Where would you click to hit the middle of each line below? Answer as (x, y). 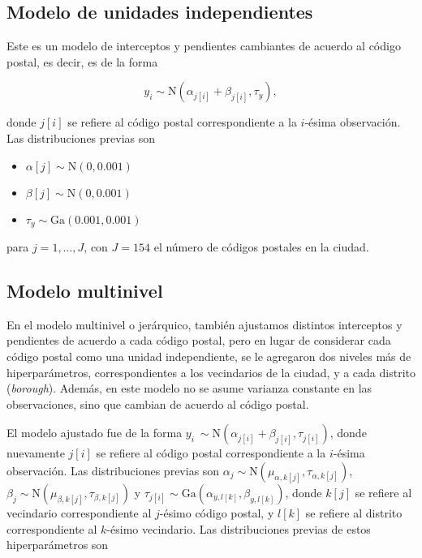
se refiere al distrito (354, 512)
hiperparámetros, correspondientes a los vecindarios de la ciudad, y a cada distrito (211, 372)
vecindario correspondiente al (79, 512)
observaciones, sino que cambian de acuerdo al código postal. (158, 403)
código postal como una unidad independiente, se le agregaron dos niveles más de (209, 356)
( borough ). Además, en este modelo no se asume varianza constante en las (189, 388)
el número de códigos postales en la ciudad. (261, 247)
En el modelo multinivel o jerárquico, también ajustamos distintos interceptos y (205, 324)
